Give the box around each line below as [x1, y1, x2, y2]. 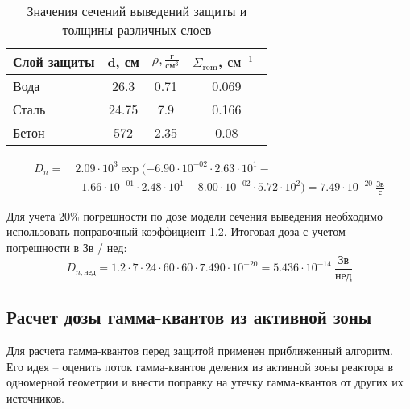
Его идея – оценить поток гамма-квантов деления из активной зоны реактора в [6, 357, 394, 374]
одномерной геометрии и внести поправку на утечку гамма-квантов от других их [6, 374, 404, 390]
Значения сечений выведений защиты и [27, 2, 247, 20]
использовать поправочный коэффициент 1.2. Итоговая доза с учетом [6, 223, 346, 240]
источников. [6, 389, 64, 406]
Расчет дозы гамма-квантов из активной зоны [6, 304, 372, 329]
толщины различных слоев [62, 20, 212, 39]
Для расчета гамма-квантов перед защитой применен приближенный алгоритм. [6, 341, 393, 358]
